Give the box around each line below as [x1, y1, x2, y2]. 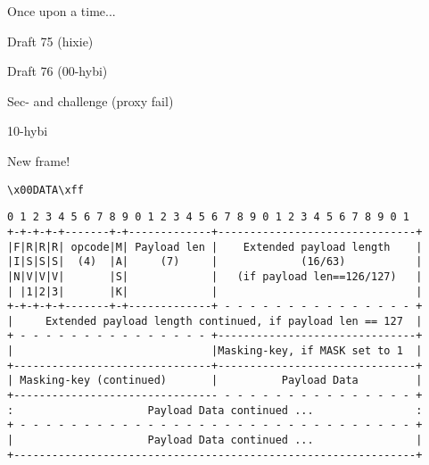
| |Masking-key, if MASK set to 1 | [7, 345, 423, 358]
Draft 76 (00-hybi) [7, 62, 108, 80]
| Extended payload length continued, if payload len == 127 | [7, 314, 423, 328]
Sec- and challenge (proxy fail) [7, 91, 174, 110]
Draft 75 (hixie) [7, 31, 94, 50]
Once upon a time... [7, 2, 116, 20]
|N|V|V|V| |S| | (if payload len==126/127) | [7, 270, 423, 283]
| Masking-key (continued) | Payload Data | [7, 374, 423, 387]
